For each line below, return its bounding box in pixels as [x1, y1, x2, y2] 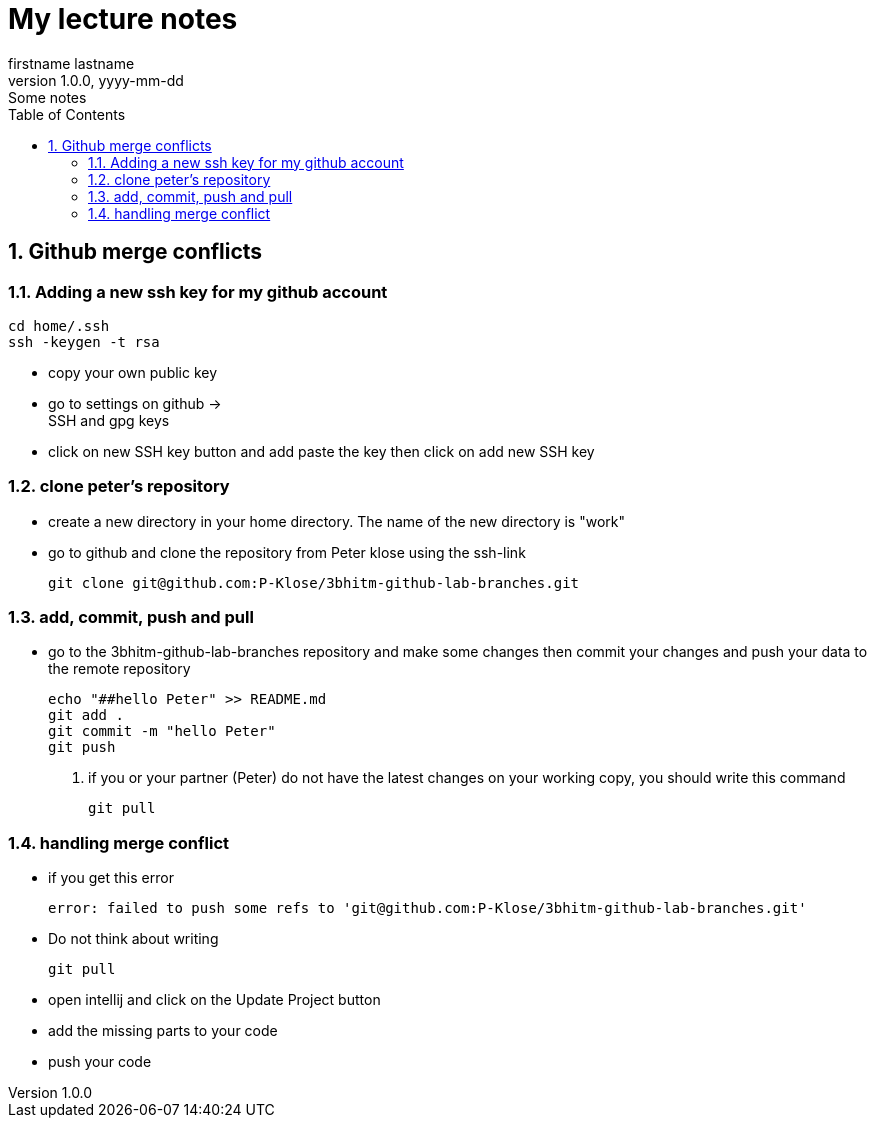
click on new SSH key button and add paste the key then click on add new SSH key [48, 442, 595, 460]
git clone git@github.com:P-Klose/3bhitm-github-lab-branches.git [48, 574, 580, 591]
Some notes [8, 88, 87, 106]
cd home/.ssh [8, 317, 110, 334]
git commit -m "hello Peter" [48, 723, 276, 740]
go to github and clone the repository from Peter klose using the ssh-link [48, 543, 526, 561]
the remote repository [48, 660, 191, 678]
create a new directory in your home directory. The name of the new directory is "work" [48, 512, 626, 530]
